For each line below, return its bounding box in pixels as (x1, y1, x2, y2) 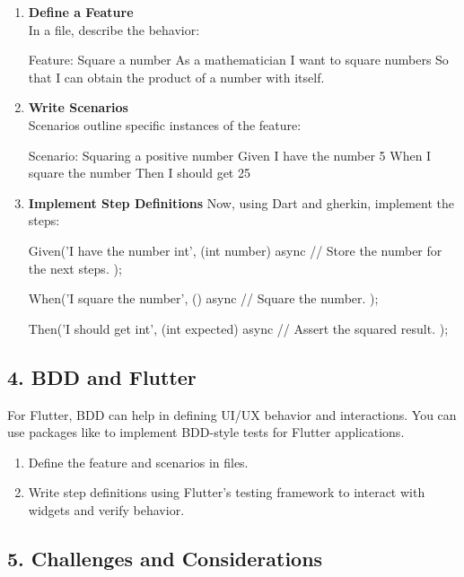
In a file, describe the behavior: (28, 20, 200, 39)
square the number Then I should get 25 (28, 163, 250, 182)
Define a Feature (28, 3, 134, 21)
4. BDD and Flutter (7, 363, 197, 390)
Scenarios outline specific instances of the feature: (28, 115, 302, 134)
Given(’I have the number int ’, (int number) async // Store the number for (28, 240, 442, 259)
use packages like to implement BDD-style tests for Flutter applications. (7, 423, 405, 441)
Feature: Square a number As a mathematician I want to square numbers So (28, 50, 449, 69)
